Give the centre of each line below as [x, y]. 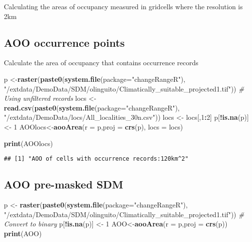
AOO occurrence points [64, 42]
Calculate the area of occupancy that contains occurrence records [101, 63]
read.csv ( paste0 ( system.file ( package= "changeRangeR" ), [92, 107]
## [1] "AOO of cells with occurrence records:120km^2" [96, 159]
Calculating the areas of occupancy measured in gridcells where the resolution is [123, 6]
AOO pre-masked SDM [64, 184]
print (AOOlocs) [28, 143]
